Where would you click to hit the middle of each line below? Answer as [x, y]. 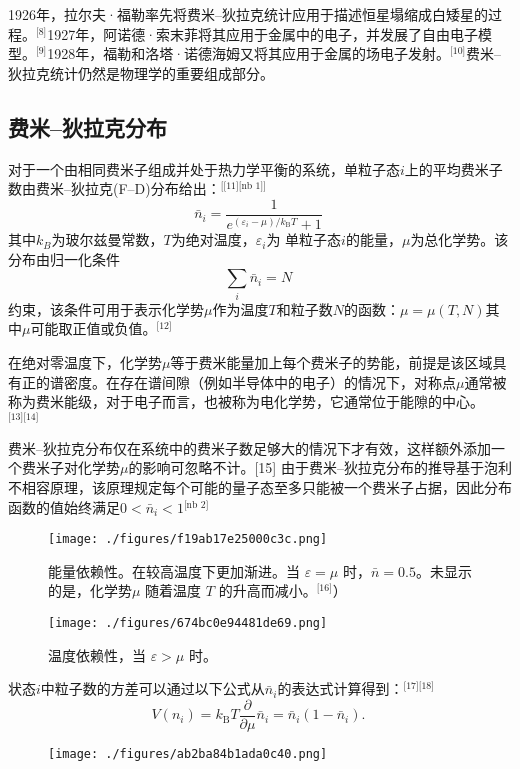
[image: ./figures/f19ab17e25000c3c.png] [188, 539]
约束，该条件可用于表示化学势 [106, 308]
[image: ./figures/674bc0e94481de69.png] [188, 623]
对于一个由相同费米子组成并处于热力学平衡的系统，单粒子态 [204, 168]
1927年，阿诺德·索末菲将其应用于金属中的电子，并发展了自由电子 [263, 33]
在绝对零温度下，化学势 [85, 361]
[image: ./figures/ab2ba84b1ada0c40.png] [188, 753]
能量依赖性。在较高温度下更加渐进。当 [174, 570]
